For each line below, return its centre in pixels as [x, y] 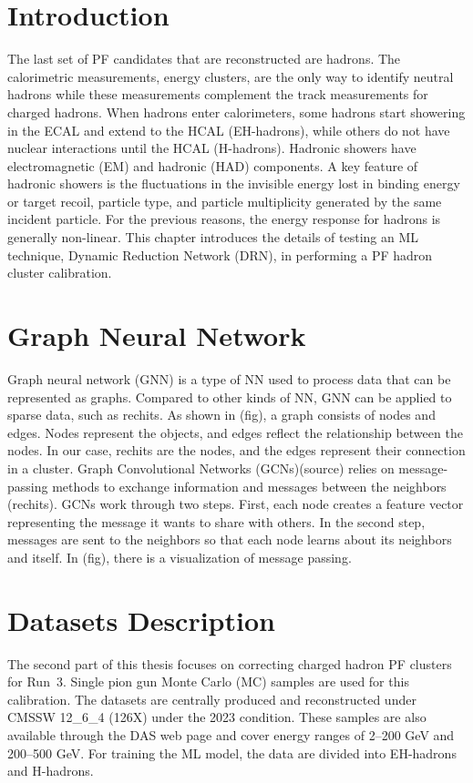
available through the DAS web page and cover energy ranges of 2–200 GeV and [231, 735]
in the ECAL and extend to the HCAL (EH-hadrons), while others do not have [229, 130]
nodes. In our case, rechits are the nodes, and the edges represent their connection [236, 450]
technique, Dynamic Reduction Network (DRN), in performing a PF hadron [220, 254]
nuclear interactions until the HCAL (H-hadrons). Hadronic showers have [212, 148]
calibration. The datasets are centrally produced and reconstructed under [212, 699]
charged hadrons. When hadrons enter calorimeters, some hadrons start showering [236, 112]
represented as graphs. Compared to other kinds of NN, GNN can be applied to [230, 397]
